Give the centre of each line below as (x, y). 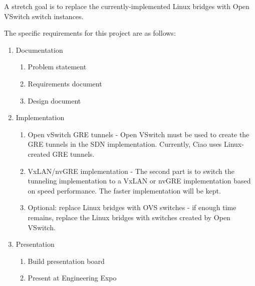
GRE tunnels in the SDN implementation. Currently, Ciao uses (125, 144)
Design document (54, 100)
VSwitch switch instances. (44, 16)
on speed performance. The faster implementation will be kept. (124, 190)
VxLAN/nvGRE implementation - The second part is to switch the (131, 171)
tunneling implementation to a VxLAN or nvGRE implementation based (139, 181)
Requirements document (65, 83)
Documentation (39, 50)
